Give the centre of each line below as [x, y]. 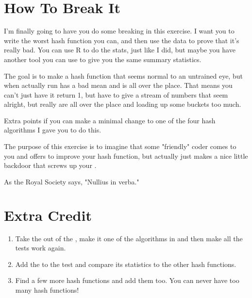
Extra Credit [48, 215]
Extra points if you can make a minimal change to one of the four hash [110, 120]
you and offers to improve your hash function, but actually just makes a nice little [126, 156]
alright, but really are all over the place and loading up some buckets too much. [123, 104]
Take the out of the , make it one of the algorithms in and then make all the [129, 238]
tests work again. [41, 248]
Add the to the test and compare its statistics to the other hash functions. [126, 264]
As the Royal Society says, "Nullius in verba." [72, 181]
